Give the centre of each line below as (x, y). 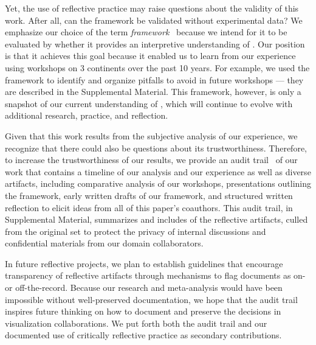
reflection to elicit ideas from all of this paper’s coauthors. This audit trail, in (149, 207)
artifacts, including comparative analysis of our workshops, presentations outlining (158, 183)
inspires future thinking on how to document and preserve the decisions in (143, 311)
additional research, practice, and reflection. (87, 115)
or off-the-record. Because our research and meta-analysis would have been (144, 287)
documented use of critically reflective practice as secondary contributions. (143, 335)
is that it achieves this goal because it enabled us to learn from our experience (150, 56)
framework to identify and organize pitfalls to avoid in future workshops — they (154, 79)
